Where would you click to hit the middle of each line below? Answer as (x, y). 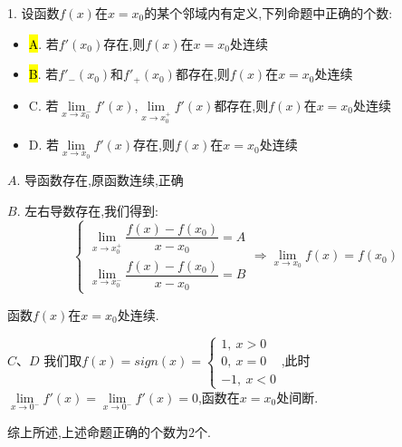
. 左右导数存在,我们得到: (87, 210)
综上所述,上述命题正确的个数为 (98, 431)
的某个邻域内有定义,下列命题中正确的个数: (268, 13)
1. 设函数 (33, 13)
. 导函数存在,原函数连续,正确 (100, 180)
